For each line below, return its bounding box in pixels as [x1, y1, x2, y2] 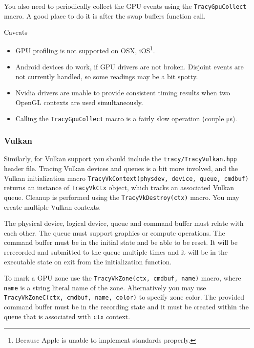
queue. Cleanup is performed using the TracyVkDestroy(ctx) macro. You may [4, 192, 239, 202]
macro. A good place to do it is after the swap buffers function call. [4, 10, 206, 21]
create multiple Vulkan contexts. [4, 201, 101, 212]
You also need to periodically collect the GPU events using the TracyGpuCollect [4, 1, 247, 11]
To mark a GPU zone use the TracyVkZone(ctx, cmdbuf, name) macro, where [4, 273, 241, 283]
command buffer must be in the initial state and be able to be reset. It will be [4, 237, 238, 247]
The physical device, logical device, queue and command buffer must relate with [4, 218, 244, 228]
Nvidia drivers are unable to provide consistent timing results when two [15, 87, 230, 98]
